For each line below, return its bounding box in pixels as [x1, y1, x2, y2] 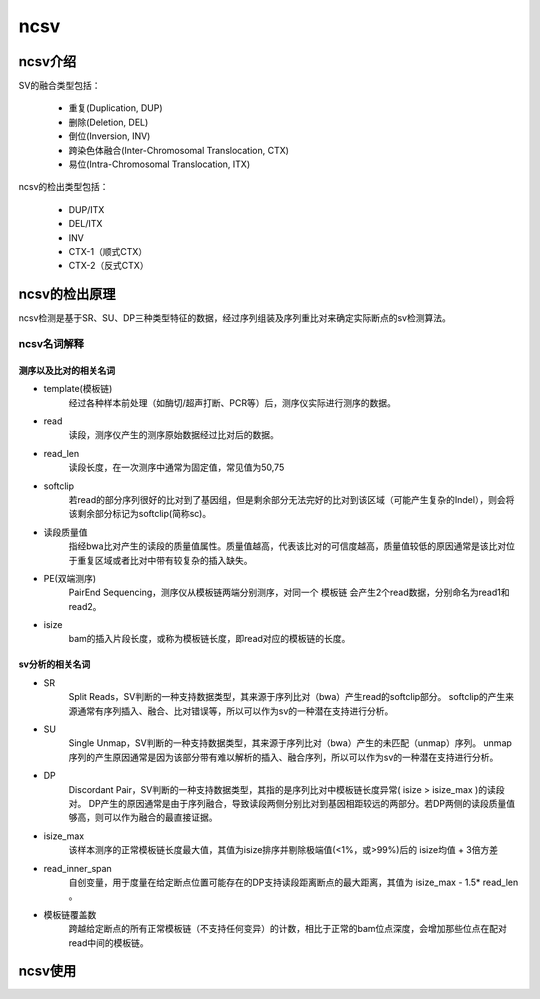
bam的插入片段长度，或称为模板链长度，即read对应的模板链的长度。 [68, 633, 351, 645]
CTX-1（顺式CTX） [68, 245, 148, 257]
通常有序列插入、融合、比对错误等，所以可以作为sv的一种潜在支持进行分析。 [76, 705, 394, 717]
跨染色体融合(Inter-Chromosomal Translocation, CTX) [68, 144, 290, 156]
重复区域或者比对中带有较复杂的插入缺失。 [76, 554, 253, 566]
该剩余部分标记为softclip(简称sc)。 [68, 508, 212, 520]
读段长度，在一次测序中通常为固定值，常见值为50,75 [68, 461, 285, 474]
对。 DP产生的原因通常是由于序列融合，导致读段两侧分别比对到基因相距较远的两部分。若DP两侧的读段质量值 [68, 797, 516, 809]
